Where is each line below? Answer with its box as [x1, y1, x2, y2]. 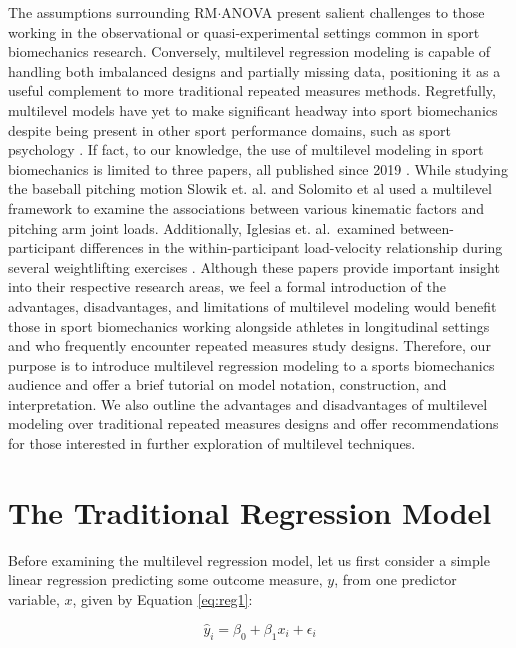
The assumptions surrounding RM [8, 2, 218, 22]
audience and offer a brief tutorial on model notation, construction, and [8, 374, 447, 395]
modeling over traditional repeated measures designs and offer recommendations [8, 413, 499, 434]
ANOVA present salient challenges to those [221, 2, 485, 22]
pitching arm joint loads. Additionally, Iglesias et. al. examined [8, 217, 396, 238]
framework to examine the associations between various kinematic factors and [8, 197, 485, 218]
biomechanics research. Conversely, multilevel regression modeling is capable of [8, 41, 491, 62]
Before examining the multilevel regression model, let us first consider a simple [8, 549, 490, 570]
